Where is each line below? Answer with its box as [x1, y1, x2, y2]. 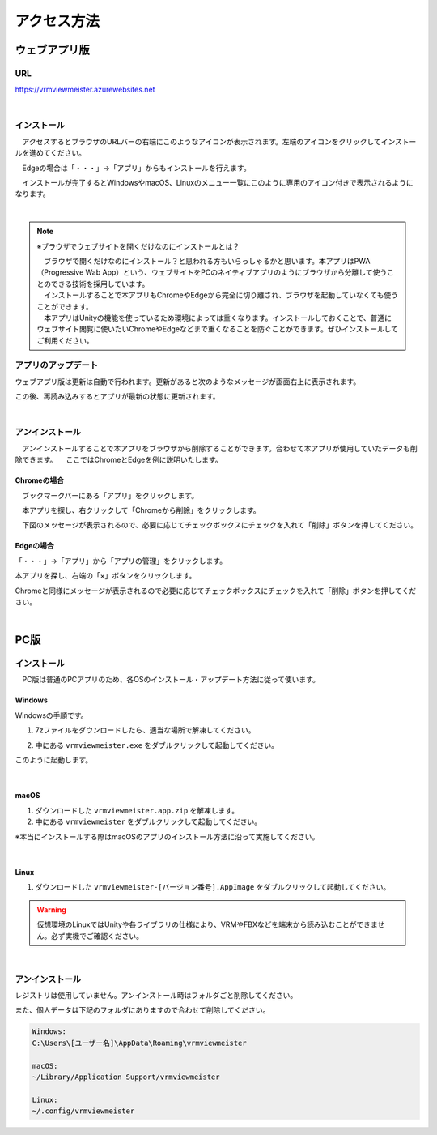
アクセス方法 [15, 12, 100, 30]
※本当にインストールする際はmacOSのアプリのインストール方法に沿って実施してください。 [15, 831, 320, 842]
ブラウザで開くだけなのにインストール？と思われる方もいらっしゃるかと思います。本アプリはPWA [43, 256, 371, 266]
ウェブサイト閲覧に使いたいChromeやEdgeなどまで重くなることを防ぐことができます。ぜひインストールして [36, 324, 398, 334]
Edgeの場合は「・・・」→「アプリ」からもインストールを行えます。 [21, 163, 251, 173]
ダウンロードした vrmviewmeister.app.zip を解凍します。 [35, 805, 239, 815]
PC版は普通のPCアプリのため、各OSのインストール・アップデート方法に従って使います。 [21, 675, 320, 685]
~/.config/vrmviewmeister [32, 1107, 135, 1116]
